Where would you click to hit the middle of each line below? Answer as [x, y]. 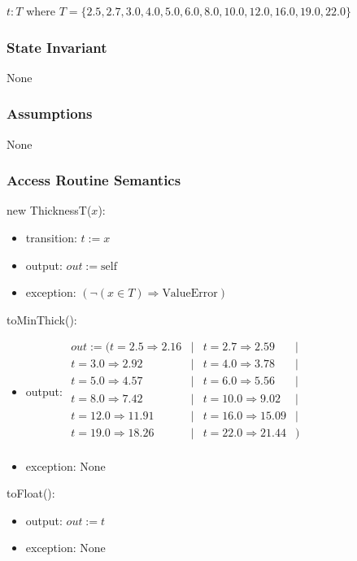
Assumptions [50, 113]
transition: [51, 238]
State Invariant [57, 47]
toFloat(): [31, 493]
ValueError [190, 294]
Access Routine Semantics [94, 180]
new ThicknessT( [49, 210]
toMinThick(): [42, 319]
